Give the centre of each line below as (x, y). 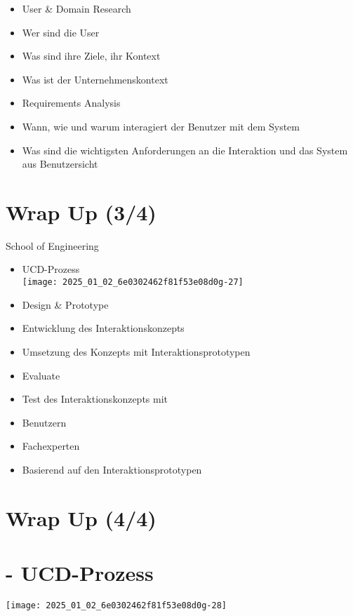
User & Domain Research (76, 8)
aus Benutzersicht (60, 164)
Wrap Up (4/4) (81, 517)
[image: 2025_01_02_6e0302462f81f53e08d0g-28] (116, 605)
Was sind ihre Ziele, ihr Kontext (91, 56)
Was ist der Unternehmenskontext (95, 79)
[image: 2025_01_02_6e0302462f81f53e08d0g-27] (133, 282)
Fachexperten (51, 446)
